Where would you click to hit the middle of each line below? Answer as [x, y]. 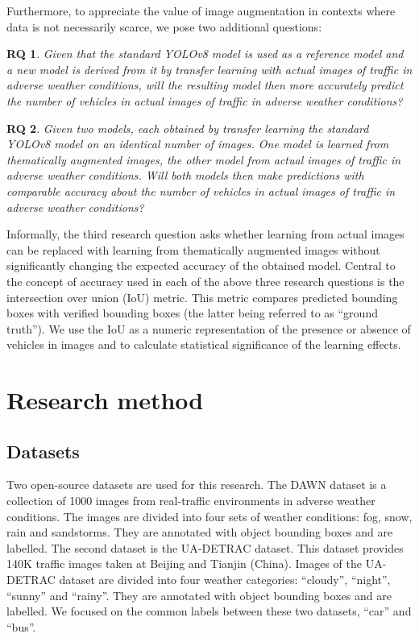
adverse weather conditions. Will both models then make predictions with [185, 175]
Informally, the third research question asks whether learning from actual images [205, 234]
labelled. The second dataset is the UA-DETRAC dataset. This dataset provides [205, 547]
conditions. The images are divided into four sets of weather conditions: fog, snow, [209, 516]
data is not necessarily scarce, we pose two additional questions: [164, 26]
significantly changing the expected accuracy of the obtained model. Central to [201, 265]
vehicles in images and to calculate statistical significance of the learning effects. [204, 344]
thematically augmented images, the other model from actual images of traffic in [204, 159]
